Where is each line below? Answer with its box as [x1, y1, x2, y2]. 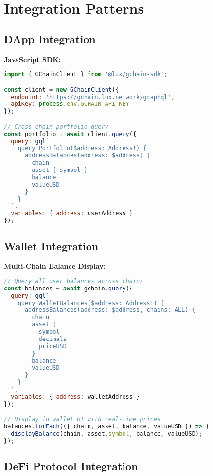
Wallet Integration [4, 238, 99, 253]
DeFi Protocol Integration [4, 459, 138, 474]
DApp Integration [4, 31, 96, 46]
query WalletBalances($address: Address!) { [18, 299, 164, 306]
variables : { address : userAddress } [11, 210, 133, 217]
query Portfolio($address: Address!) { [18, 145, 147, 152]
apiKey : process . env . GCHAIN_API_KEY [11, 101, 129, 108]
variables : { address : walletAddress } [11, 393, 140, 400]
